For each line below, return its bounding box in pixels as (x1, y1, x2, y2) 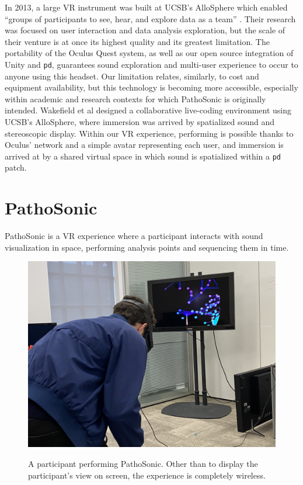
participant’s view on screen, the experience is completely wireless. (28, 469, 266, 481)
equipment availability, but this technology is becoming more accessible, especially (5, 81, 298, 93)
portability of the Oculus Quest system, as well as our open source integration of (5, 47, 294, 59)
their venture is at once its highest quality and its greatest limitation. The (5, 35, 270, 47)
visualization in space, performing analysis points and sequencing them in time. (5, 241, 289, 253)
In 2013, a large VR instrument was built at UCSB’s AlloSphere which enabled (5, 1, 288, 13)
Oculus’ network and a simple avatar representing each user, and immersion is (5, 138, 284, 151)
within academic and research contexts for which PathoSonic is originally (5, 92, 266, 105)
